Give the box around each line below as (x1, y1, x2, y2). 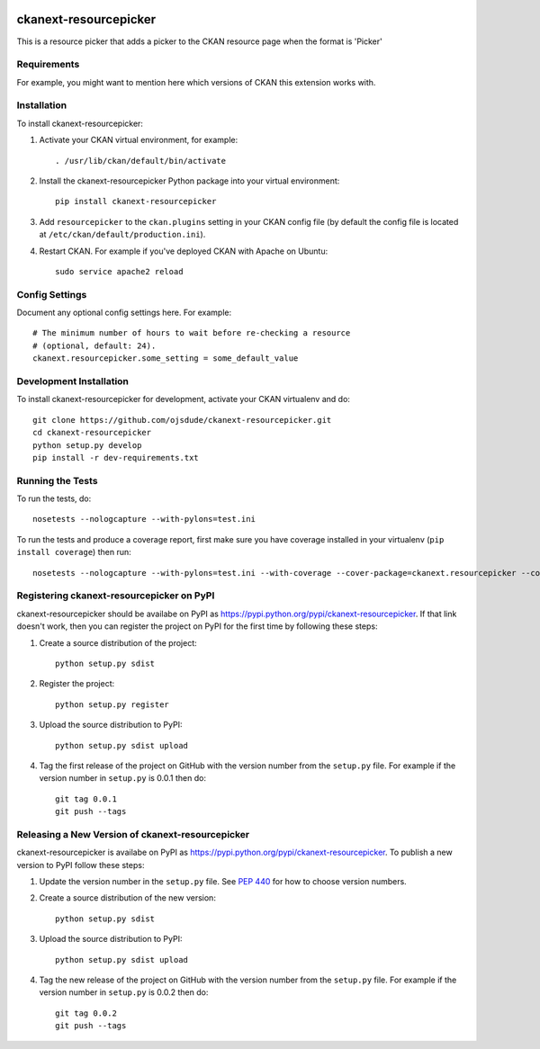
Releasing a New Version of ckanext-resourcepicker (16, 828, 250, 840)
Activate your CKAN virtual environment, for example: (39, 135, 238, 146)
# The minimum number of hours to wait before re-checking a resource (32, 328, 351, 338)
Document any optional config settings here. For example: (16, 307, 232, 318)
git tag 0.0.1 (55, 793, 117, 804)
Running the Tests (16, 474, 98, 487)
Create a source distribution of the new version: (39, 892, 216, 903)
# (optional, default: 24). (32, 340, 157, 351)
